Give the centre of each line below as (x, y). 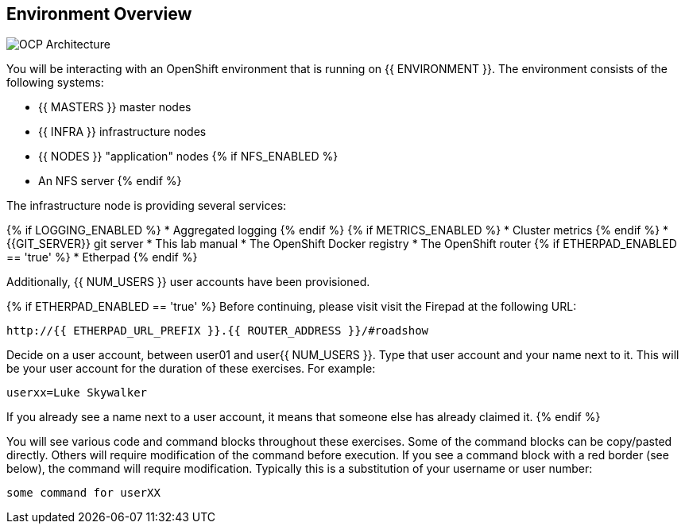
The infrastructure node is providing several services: (147, 206)
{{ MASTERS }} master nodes (115, 107)
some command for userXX (83, 493)
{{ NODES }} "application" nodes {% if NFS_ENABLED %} (188, 157)
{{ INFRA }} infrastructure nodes (122, 132)
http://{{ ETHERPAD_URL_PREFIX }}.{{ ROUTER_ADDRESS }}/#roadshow (218, 331)
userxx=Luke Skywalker (77, 393)
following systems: (55, 83)
